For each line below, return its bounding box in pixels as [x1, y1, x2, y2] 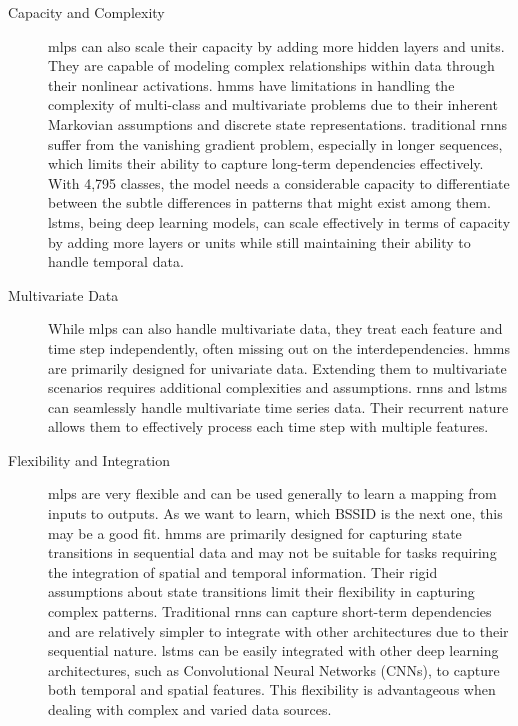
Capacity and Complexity [8, 2, 165, 22]
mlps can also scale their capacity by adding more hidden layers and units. [48, 35, 505, 56]
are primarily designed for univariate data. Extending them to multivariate [48, 357, 507, 378]
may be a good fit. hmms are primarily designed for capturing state [48, 522, 462, 543]
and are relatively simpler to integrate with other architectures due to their [48, 620, 509, 641]
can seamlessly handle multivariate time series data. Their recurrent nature [48, 396, 509, 417]
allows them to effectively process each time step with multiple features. [48, 416, 489, 437]
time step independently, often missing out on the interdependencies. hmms [48, 337, 511, 358]
